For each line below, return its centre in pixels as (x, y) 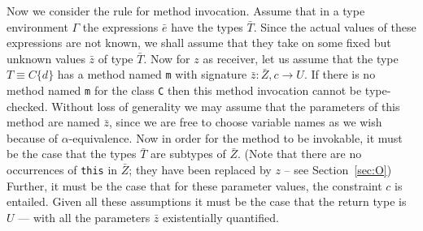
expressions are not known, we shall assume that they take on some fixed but (199, 43)
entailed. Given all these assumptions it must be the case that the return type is (207, 201)
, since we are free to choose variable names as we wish (245, 122)
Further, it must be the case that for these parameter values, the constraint (194, 185)
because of (33, 137)
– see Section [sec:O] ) (338, 170)
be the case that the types (72, 154)
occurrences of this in (62, 170)
